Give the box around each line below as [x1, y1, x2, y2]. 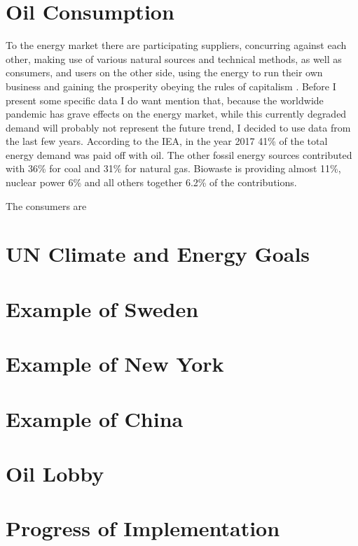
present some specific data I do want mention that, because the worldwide [6, 92, 324, 107]
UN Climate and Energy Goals [6, 239, 310, 268]
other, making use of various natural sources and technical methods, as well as [6, 51, 342, 66]
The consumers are [6, 198, 87, 213]
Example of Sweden [6, 294, 199, 323]
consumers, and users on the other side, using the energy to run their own [6, 65, 323, 80]
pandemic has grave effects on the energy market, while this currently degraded [6, 106, 347, 121]
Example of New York [6, 349, 224, 378]
